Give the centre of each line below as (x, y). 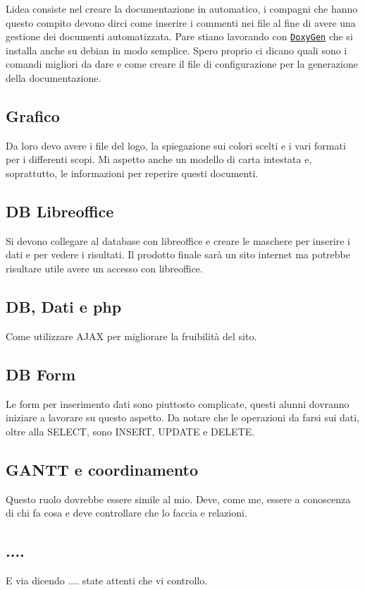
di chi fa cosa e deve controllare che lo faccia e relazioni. (126, 513)
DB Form (41, 374)
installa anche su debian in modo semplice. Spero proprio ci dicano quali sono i (177, 50)
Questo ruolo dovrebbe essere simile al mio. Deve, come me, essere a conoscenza (178, 499)
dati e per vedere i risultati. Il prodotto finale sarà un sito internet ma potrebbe (178, 254)
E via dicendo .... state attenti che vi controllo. (107, 580)
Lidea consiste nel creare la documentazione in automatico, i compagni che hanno (182, 8)
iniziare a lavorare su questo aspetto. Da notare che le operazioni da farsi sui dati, (183, 417)
